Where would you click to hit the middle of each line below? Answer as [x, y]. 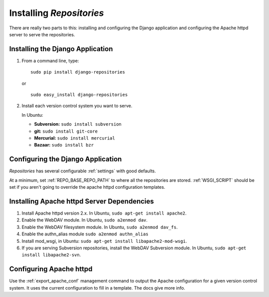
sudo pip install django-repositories [78, 72]
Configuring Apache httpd [51, 269]
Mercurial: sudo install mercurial [75, 138]
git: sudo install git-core [66, 131]
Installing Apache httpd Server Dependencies [82, 201]
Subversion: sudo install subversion [78, 124]
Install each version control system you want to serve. [77, 106]
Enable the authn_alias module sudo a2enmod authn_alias [85, 234]
